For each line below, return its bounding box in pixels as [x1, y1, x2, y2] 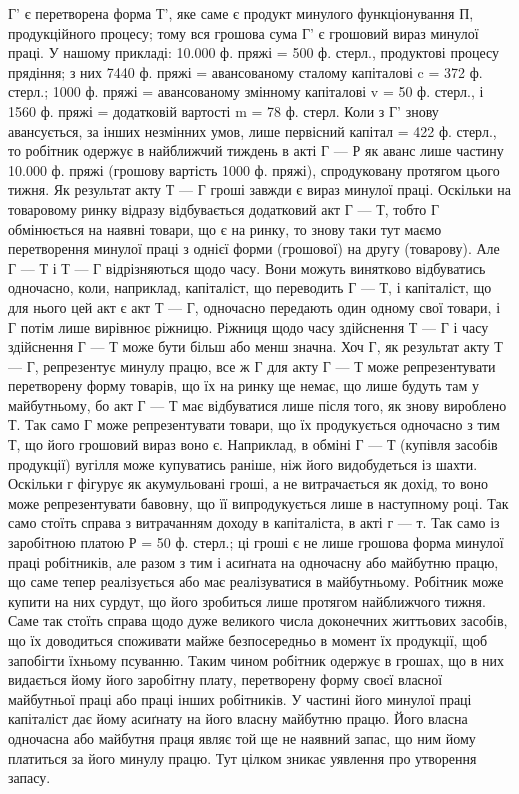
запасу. [8, 767, 51, 788]
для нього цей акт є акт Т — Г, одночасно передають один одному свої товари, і [8, 296, 501, 317]
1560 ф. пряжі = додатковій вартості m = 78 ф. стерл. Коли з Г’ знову [8, 100, 439, 121]
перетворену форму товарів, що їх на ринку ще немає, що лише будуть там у [8, 375, 480, 396]
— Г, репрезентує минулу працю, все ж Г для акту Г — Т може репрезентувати [8, 355, 496, 376]
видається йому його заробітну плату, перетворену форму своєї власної [8, 669, 443, 690]
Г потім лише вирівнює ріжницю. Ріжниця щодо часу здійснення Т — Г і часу [8, 316, 489, 337]
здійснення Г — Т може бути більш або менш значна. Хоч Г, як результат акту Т [8, 336, 503, 357]
